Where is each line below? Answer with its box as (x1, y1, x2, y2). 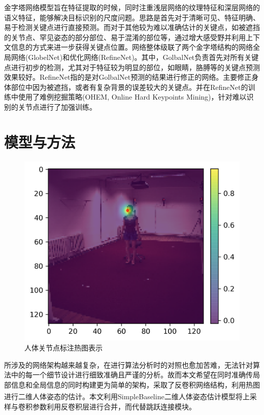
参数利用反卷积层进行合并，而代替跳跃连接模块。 (32, 401, 196, 411)
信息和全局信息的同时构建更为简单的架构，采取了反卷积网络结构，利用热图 (11, 379, 260, 390)
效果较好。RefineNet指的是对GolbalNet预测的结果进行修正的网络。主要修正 (4, 72, 252, 82)
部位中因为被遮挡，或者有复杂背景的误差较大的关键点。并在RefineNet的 (11, 81, 248, 92)
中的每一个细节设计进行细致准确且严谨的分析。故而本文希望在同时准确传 (11, 369, 253, 380)
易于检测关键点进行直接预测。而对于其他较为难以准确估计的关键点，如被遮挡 (4, 22, 260, 33)
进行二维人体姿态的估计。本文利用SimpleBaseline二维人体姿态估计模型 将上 (4, 391, 250, 402)
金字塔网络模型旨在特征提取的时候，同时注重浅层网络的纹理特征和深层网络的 (4, 2, 260, 12)
